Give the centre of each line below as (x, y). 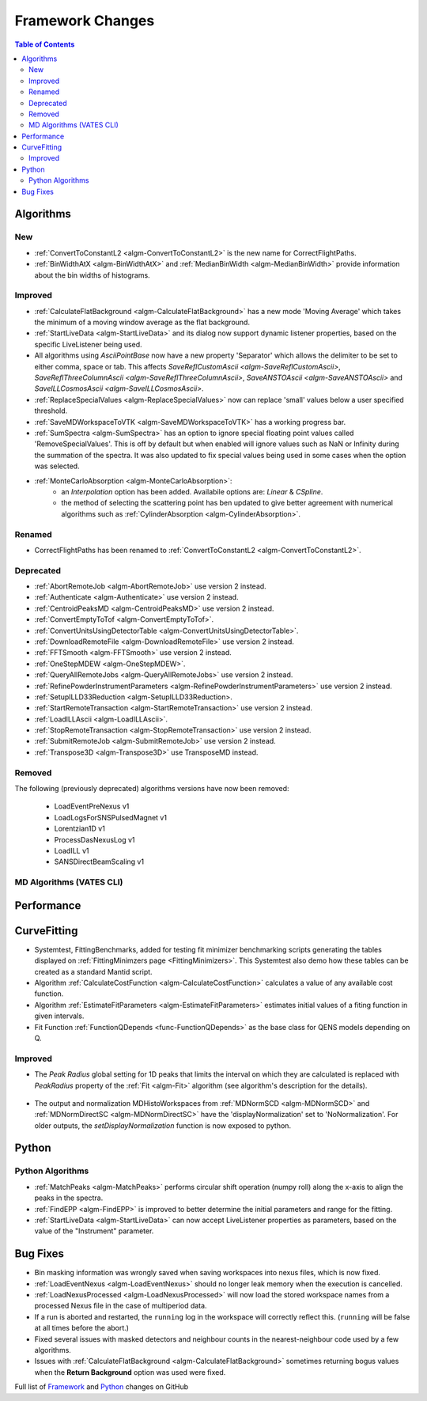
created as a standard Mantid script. (94, 971)
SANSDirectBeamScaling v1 (99, 861)
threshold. (51, 411)
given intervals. (59, 1016)
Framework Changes (85, 21)
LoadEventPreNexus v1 (92, 806)
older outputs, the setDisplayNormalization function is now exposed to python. (163, 1125)
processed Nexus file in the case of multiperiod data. (121, 1306)
